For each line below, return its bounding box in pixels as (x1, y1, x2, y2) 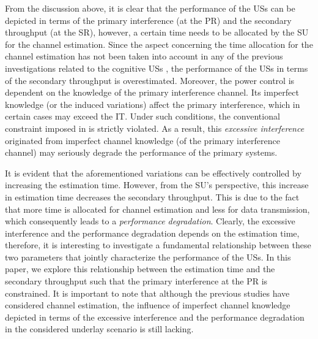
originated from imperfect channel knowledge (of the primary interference (5, 134, 280, 147)
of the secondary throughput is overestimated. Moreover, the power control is (5, 74, 295, 86)
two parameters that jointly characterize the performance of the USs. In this (5, 250, 291, 263)
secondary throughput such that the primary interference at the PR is (5, 275, 268, 288)
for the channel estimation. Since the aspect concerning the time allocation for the (5, 37, 313, 50)
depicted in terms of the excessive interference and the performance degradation (5, 310, 305, 323)
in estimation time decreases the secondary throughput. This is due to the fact (5, 190, 300, 203)
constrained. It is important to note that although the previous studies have (5, 286, 290, 299)
